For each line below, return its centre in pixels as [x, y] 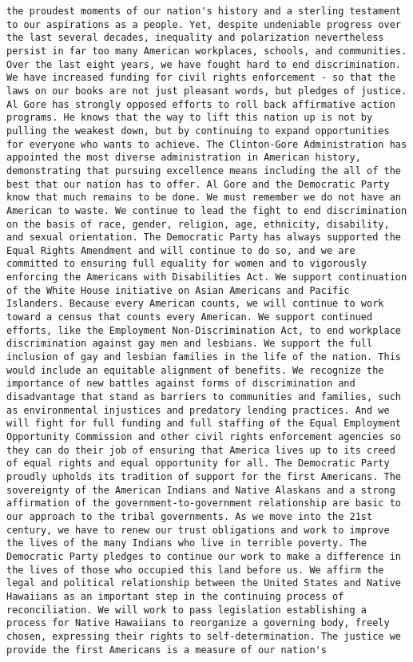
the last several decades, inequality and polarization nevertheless [195, 38]
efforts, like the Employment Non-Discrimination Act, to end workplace [204, 330]
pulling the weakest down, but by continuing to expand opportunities [198, 131]
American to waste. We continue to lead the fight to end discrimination [207, 210]
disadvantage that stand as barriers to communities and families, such [204, 397]
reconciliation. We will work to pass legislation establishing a [187, 610]
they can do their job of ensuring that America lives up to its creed [201, 450]
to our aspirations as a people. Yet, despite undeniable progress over [204, 24]
